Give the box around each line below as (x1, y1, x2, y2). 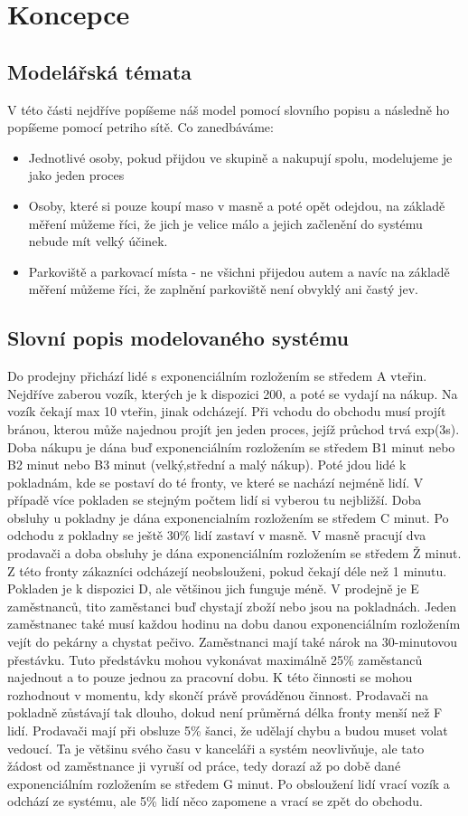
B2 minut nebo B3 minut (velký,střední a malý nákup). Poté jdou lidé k (7, 455, 407, 474)
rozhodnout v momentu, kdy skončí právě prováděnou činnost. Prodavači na (7, 685, 429, 704)
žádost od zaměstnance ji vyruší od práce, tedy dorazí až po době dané (7, 756, 401, 775)
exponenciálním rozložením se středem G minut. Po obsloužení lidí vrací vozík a (7, 773, 450, 792)
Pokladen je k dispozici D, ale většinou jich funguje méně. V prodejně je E (7, 579, 419, 598)
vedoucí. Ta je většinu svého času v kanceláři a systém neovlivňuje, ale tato (7, 738, 425, 757)
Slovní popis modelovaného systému (7, 324, 350, 352)
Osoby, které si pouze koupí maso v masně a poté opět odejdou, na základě (28, 195, 445, 214)
